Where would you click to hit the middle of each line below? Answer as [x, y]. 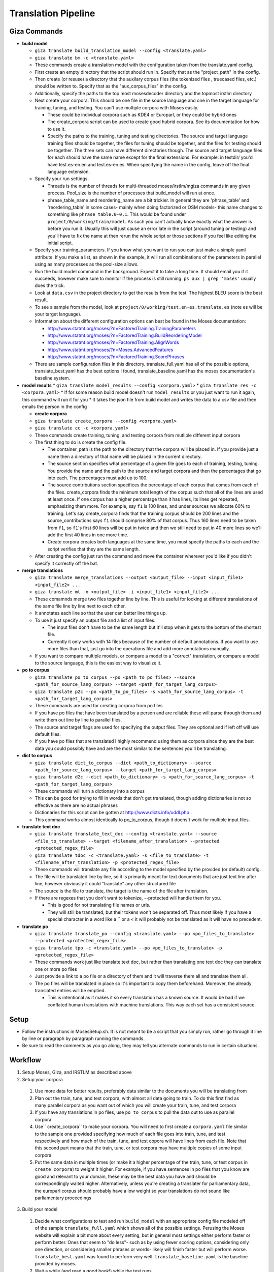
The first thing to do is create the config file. [81, 442]
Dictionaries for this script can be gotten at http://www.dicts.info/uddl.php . [113, 813]
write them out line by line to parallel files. [78, 720]
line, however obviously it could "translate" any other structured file [105, 884]
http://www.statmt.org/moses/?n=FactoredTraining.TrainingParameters [122, 328]
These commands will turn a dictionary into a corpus [90, 791]
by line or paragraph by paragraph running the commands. [83, 1038]
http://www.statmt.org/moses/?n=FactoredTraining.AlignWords [113, 342]
